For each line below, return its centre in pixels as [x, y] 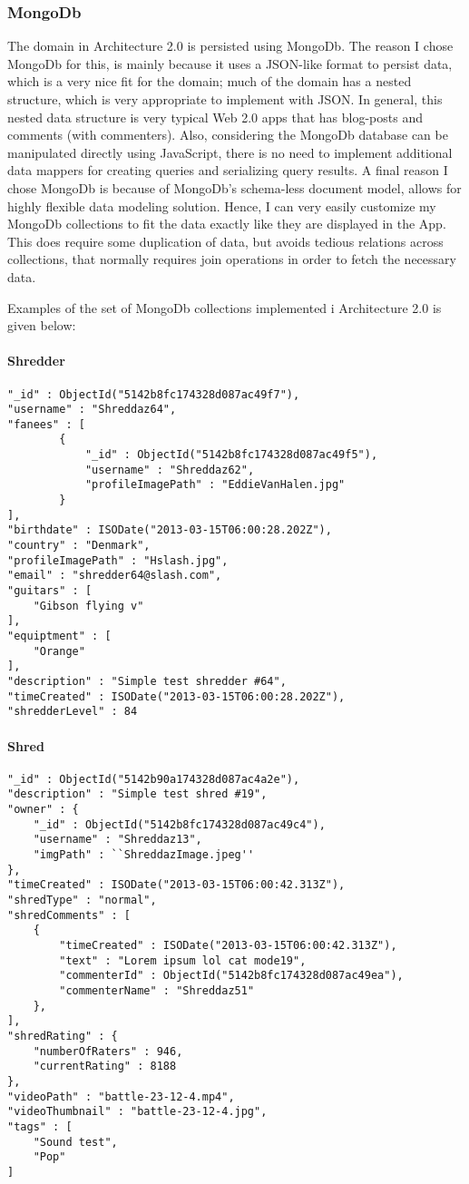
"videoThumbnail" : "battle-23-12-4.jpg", [137, 1112]
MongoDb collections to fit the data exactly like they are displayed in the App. [227, 224]
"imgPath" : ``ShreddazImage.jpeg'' [144, 855]
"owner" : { [43, 810]
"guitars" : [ [50, 591]
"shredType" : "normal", [82, 900]
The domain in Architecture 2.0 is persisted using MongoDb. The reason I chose [230, 46]
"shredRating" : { [63, 1036]
